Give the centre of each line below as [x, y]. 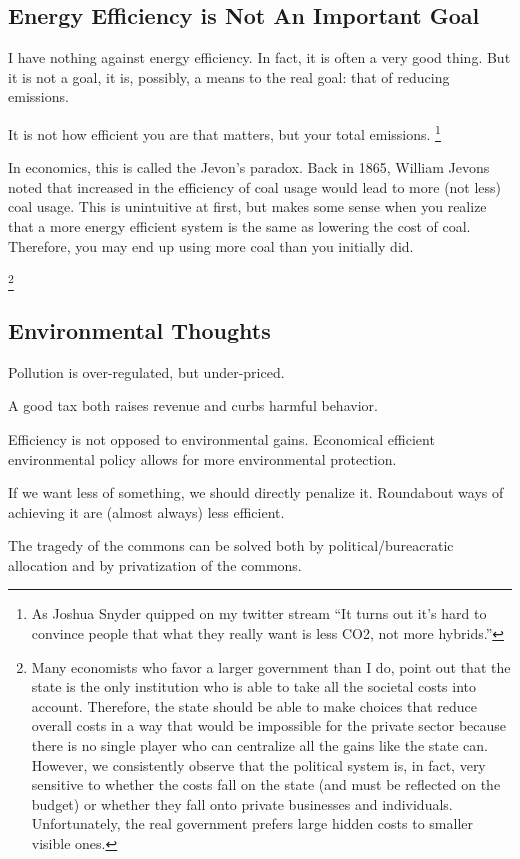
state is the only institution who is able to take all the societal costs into [254, 686]
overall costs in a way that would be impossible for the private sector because [269, 725]
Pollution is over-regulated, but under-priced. [146, 371]
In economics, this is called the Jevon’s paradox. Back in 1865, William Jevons [249, 167]
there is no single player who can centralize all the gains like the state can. [259, 745]
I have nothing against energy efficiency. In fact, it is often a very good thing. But [259, 57]
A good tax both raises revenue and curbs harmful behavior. [193, 405]
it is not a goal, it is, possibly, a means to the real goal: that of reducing [229, 76]
